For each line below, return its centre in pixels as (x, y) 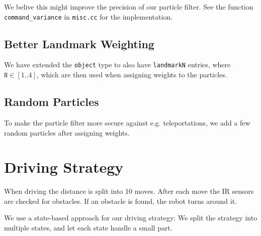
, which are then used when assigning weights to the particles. (132, 75)
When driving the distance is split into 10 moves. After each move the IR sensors (129, 191)
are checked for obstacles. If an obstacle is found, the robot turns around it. (120, 201)
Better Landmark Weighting (79, 43)
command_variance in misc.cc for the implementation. (89, 16)
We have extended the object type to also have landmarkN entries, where (117, 65)
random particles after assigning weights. (67, 132)
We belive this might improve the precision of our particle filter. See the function (129, 7)
